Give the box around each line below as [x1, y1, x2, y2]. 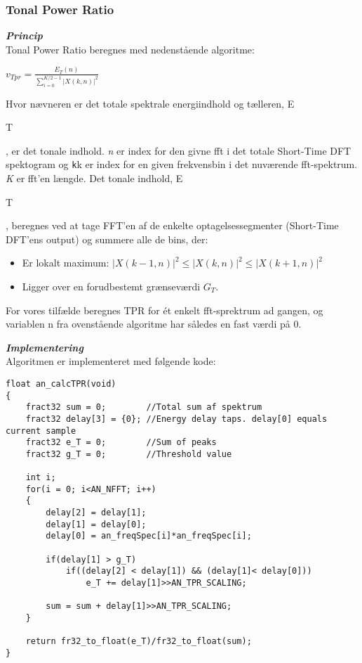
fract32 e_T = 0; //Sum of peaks [25, 437, 217, 448]
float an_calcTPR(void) [6, 378, 116, 389]
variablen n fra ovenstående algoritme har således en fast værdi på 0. [6, 316, 302, 331]
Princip [6, 28, 43, 43]
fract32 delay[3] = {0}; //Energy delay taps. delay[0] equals [25, 413, 328, 424]
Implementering [6, 340, 83, 354]
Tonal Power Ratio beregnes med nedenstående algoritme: [6, 41, 255, 56]
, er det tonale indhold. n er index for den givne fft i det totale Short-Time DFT [6, 143, 351, 157]
